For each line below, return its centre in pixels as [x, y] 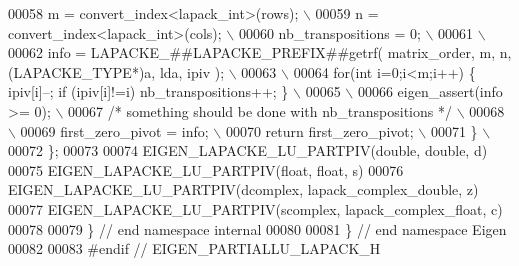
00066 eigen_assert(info [430, 91]
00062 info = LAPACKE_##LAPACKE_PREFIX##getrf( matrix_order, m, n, [260, 52]
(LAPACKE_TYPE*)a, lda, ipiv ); [116, 71]
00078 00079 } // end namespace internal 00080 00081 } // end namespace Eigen [257, 228]
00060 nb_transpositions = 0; [329, 32]
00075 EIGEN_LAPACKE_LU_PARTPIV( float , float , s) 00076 [206, 169]
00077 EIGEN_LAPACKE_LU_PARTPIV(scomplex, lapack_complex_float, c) [255, 208]
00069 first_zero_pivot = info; [114, 130]
